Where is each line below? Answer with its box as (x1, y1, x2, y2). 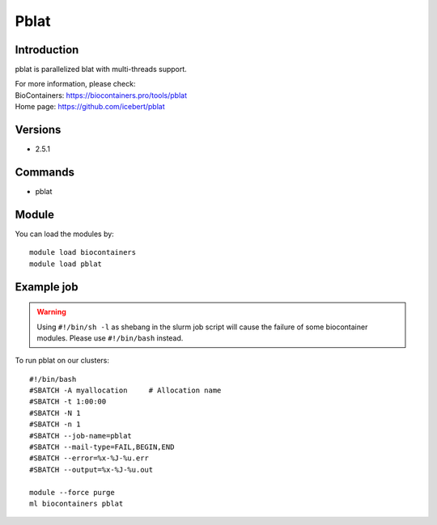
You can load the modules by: (15, 229, 115, 239)
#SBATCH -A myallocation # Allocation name (29, 386, 222, 396)
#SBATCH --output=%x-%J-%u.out (29, 465, 154, 474)
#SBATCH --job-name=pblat (29, 431, 133, 440)
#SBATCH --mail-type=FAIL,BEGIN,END (29, 442, 175, 452)
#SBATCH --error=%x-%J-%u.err (29, 454, 150, 463)
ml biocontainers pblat (29, 499, 124, 508)
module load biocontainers (29, 248, 137, 257)
